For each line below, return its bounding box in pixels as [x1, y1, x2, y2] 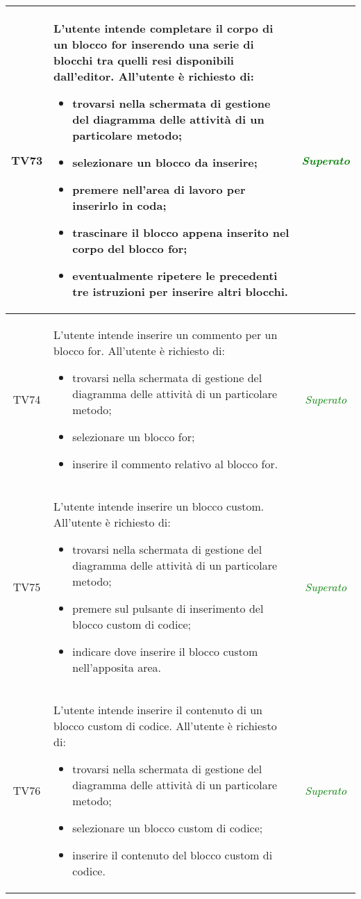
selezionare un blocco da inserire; [72, 154, 258, 170]
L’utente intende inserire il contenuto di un [53, 702, 262, 718]
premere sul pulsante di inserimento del [72, 600, 264, 616]
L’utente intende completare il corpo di [53, 20, 274, 36]
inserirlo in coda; [72, 197, 167, 213]
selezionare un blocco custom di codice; [72, 820, 263, 836]
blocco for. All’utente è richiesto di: [53, 343, 225, 358]
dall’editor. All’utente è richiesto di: [53, 68, 254, 84]
